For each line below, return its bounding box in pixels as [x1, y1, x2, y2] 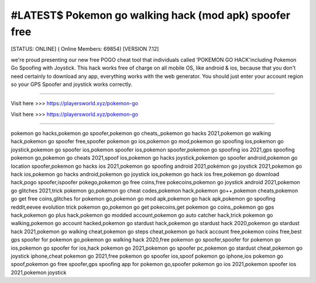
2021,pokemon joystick [11, 269, 67, 276]
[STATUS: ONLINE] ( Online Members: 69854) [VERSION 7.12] [11, 46, 159, 53]
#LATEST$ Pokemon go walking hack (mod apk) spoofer [11, 9, 291, 22]
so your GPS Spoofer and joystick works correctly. [11, 81, 133, 88]
